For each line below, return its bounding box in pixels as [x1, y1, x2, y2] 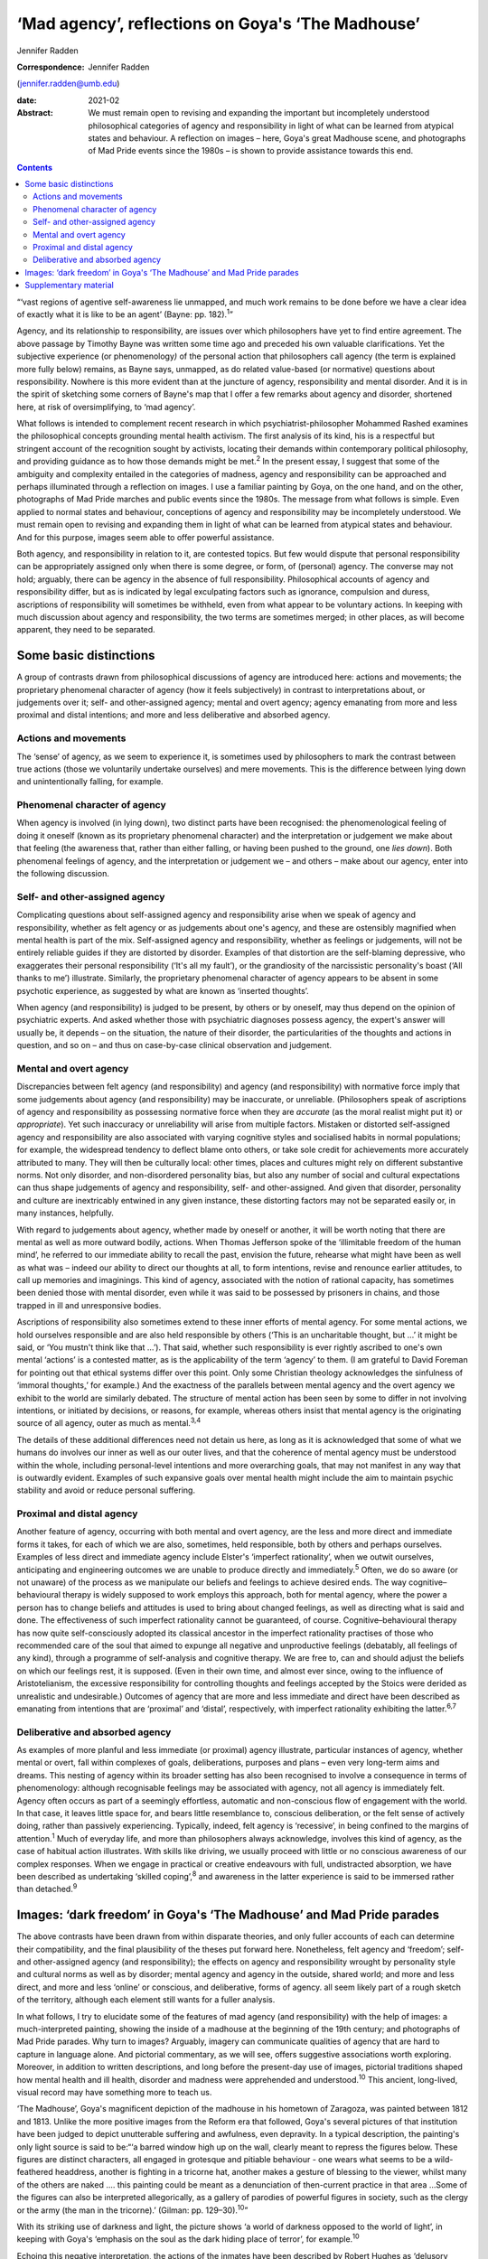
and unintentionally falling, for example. [16, 776, 164, 787]
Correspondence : [16, 61, 85, 72]
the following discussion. [16, 868, 110, 879]
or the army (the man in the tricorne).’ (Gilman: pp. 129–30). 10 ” [16, 2203, 249, 2216]
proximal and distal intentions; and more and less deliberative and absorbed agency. [16, 709, 331, 720]
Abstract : [16, 108, 53, 118]
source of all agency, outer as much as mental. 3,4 [16, 1416, 202, 1429]
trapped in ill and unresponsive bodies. [16, 1299, 162, 1310]
